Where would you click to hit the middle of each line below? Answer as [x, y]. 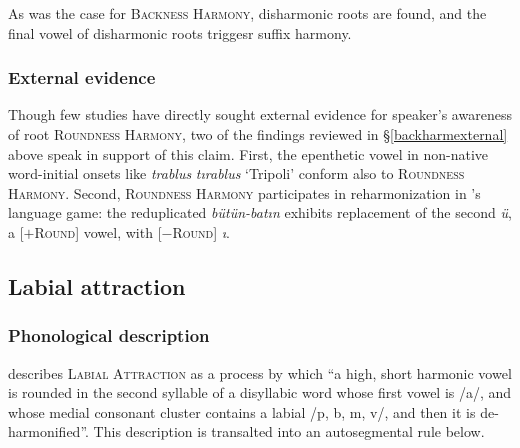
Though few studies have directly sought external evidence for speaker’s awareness [260, 114]
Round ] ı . [201, 231]
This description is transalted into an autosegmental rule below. [289, 431]
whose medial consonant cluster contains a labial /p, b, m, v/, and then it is [242, 411]
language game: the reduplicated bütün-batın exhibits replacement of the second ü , [260, 212]
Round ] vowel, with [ [98, 231]
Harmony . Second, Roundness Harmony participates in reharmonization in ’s [244, 192]
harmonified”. [48, 431]
